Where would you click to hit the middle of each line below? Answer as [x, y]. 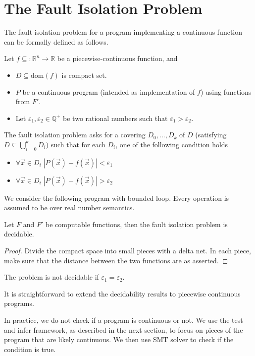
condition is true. [30, 349]
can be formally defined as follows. [56, 41]
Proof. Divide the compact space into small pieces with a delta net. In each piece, [127, 251]
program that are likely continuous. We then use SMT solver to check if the [119, 339]
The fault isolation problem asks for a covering [75, 135]
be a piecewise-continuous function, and [117, 58]
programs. [19, 303]
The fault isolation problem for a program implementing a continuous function [123, 32]
